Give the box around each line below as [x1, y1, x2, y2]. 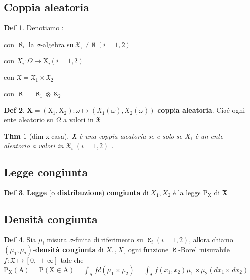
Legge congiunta [4, 164, 88, 179]
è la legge [173, 187, 201, 197]
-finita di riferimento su [73, 234, 143, 244]
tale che [60, 255, 84, 265]
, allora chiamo [189, 234, 233, 244]
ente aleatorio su [4, 114, 53, 124]
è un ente [195, 131, 223, 141]
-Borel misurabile [178, 244, 230, 255]
